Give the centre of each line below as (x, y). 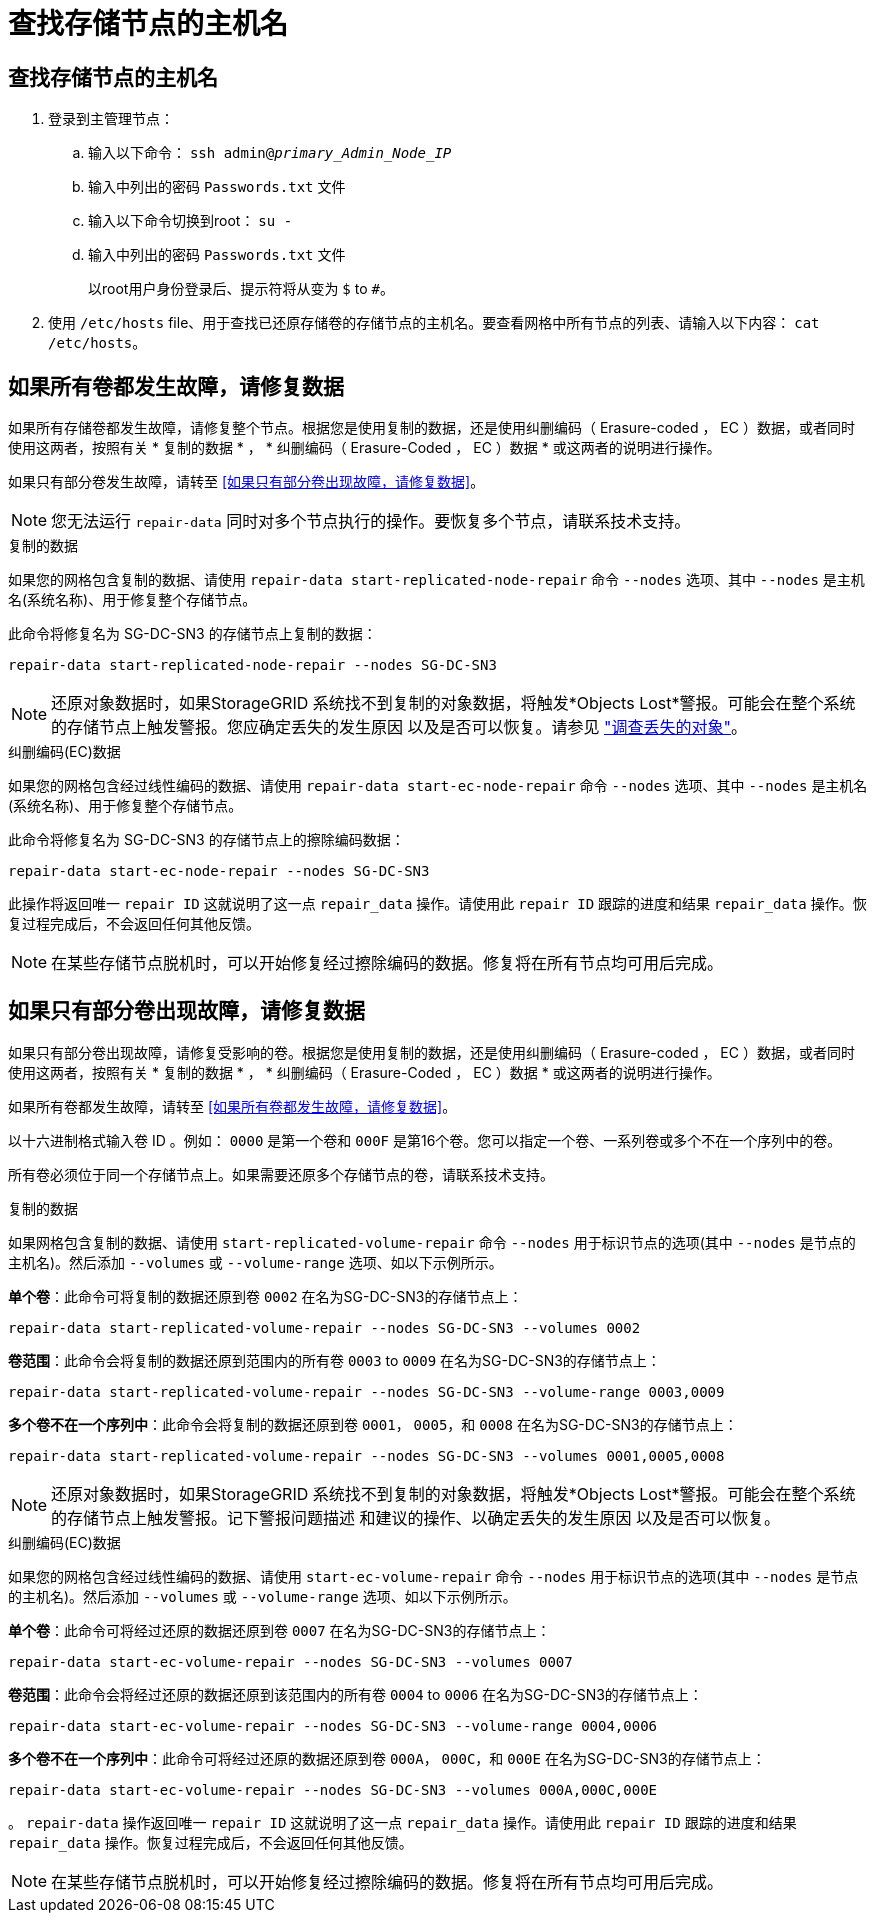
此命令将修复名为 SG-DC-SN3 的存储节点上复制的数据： (192, 634)
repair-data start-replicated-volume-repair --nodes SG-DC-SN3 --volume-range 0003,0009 (366, 1391)
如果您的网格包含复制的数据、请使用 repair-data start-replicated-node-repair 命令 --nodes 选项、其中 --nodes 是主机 (436, 580)
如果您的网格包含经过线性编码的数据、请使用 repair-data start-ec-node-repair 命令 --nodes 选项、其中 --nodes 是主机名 (438, 786)
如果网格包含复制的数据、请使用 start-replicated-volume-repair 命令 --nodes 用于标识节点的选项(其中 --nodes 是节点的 (432, 1242)
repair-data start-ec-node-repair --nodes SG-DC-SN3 (219, 871)
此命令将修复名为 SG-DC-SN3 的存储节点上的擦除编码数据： (206, 840)
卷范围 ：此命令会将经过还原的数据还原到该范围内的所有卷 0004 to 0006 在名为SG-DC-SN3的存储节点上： (355, 1694)
